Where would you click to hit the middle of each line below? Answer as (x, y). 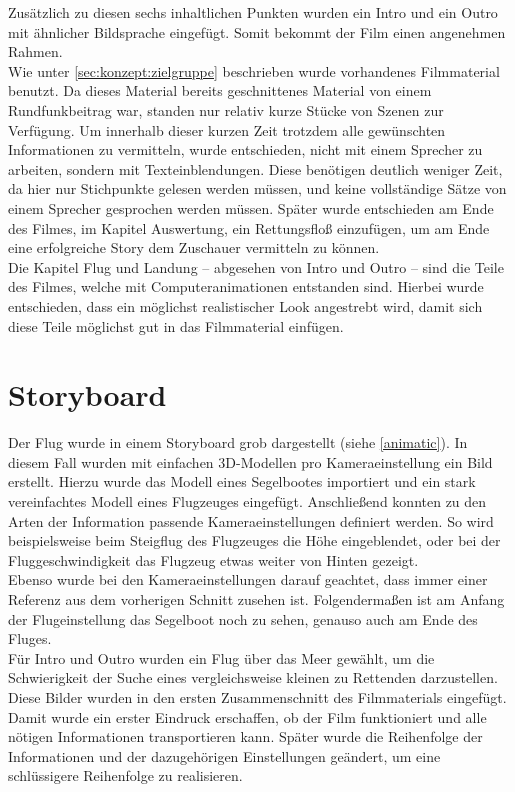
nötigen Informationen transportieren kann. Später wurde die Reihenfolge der (245, 736)
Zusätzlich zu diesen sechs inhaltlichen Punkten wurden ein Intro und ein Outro (253, 12)
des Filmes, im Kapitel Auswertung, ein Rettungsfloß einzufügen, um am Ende (249, 227)
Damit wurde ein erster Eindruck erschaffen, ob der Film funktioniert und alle (247, 716)
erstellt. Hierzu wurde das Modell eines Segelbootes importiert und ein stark (242, 481)
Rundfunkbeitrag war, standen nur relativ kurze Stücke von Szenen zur (226, 109)
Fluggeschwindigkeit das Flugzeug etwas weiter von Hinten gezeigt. (213, 559)
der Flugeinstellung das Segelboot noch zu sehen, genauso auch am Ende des (243, 618)
